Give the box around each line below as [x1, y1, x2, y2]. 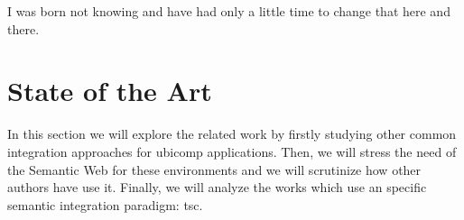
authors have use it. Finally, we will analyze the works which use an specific [7, 178, 427, 197]
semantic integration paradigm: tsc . [7, 195, 203, 214]
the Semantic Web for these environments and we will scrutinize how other [7, 160, 422, 179]
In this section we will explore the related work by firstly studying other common [7, 124, 457, 143]
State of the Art [7, 72, 212, 109]
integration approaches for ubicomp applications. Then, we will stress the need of [7, 142, 457, 160]
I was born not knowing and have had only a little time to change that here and [7, 2, 450, 20]
